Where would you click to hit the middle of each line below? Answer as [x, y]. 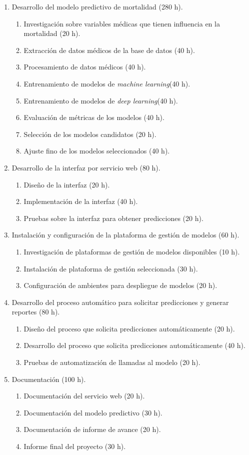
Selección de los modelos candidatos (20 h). [90, 134]
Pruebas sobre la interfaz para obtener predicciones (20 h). [113, 218]
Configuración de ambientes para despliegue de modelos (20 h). [120, 285]
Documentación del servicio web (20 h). [84, 396]
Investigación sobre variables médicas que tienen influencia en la [122, 23]
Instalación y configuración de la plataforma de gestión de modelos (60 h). [125, 235]
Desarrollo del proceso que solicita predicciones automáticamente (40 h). [134, 345]
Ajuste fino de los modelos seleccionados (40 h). [97, 151]
